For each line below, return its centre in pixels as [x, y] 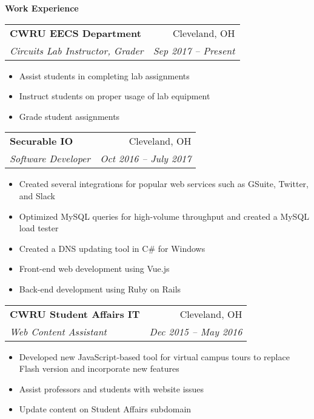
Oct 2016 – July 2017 [146, 159]
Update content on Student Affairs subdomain [105, 409]
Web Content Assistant [58, 331]
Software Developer [50, 159]
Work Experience [42, 8]
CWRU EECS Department [75, 33]
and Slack [37, 195]
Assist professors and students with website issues [112, 388]
